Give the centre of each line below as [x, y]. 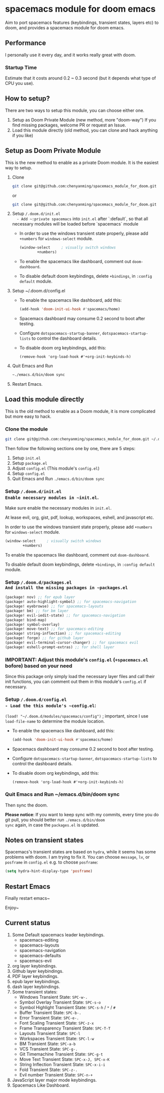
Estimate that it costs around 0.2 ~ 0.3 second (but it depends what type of [81, 78]
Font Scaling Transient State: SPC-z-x [57, 1023]
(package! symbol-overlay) [32, 624]
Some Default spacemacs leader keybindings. [58, 935]
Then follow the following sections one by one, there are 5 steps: [70, 448]
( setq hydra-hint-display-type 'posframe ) [49, 871]
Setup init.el [26, 458]
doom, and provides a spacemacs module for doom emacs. [65, 27]
